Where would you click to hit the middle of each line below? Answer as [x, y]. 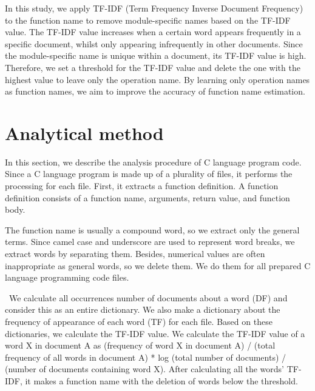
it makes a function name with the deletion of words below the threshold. [161, 380]
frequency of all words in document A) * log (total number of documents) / [146, 357]
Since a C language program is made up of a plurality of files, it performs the [149, 174]
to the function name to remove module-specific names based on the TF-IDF [148, 20]
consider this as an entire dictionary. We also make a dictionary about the [143, 309]
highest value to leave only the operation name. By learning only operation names [157, 79]
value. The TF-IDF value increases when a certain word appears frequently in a [153, 32]
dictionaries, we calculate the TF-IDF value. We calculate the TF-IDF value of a [155, 333]
